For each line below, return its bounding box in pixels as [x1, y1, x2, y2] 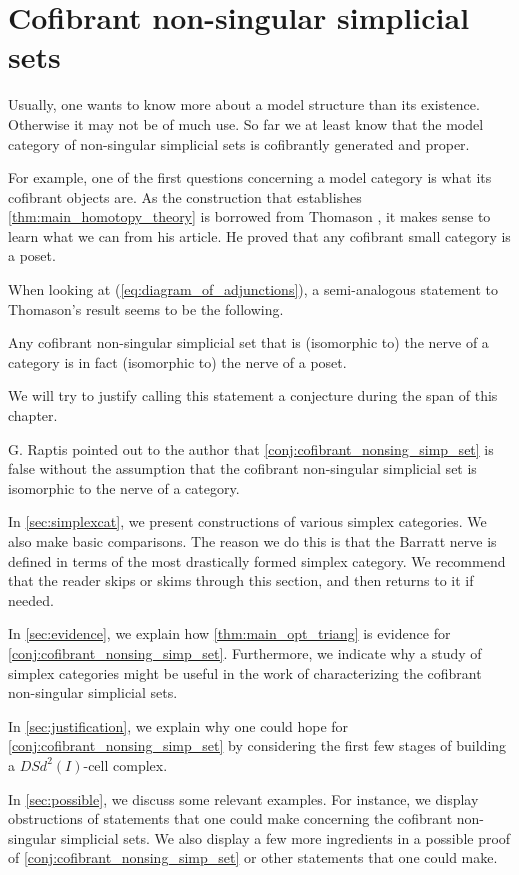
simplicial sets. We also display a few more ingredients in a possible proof [61, 827, 511, 848]
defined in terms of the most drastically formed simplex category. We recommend [8, 550, 506, 571]
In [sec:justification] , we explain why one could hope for [8, 715, 349, 736]
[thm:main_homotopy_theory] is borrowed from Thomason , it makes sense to [8, 206, 491, 227]
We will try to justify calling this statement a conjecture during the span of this [8, 385, 498, 406]
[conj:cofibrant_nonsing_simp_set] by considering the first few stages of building [8, 735, 507, 756]
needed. [8, 589, 54, 610]
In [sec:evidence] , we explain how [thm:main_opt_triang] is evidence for [8, 623, 451, 644]
